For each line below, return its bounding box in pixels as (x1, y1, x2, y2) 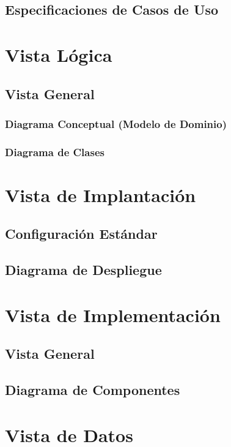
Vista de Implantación (5, 182, 196, 207)
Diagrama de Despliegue (5, 260, 162, 279)
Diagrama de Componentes (5, 380, 180, 399)
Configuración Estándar (5, 224, 158, 243)
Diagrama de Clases (5, 144, 105, 159)
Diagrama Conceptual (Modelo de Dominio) (5, 116, 227, 131)
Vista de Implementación (5, 302, 221, 327)
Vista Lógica (5, 42, 112, 67)
